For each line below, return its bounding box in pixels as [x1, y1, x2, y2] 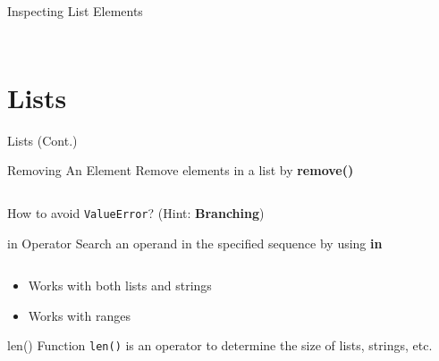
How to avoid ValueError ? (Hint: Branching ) [7, 203, 265, 222]
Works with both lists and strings [28, 276, 212, 295]
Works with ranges [28, 306, 131, 324]
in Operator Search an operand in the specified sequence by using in [7, 233, 383, 252]
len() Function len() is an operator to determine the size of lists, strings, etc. [7, 336, 433, 355]
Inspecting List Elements [7, 2, 143, 20]
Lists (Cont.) [7, 130, 78, 149]
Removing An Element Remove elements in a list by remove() [7, 161, 354, 180]
